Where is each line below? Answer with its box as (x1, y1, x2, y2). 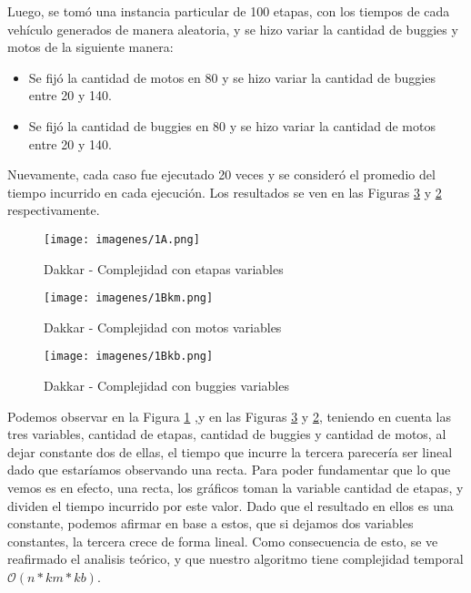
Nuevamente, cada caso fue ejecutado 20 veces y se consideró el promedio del (7, 165, 436, 184)
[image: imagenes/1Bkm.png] (44, 291, 214, 305)
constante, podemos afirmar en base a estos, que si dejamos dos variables (7, 514, 414, 533)
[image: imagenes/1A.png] (44, 232, 200, 246)
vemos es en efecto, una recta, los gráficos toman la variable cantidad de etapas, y (7, 478, 464, 497)
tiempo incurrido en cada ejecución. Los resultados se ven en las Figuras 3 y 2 (7, 182, 442, 201)
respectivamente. (7, 200, 100, 220)
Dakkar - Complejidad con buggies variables (44, 376, 289, 395)
